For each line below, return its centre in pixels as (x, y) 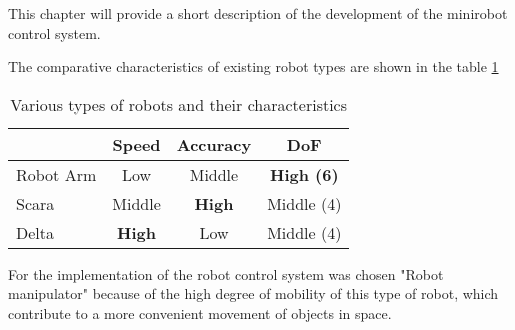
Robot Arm (56, 174)
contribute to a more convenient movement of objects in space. (200, 312)
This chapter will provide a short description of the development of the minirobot (258, 13)
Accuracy (214, 144)
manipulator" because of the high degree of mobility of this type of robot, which (253, 293)
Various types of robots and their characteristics (179, 104)
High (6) (304, 174)
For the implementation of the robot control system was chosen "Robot (226, 273)
